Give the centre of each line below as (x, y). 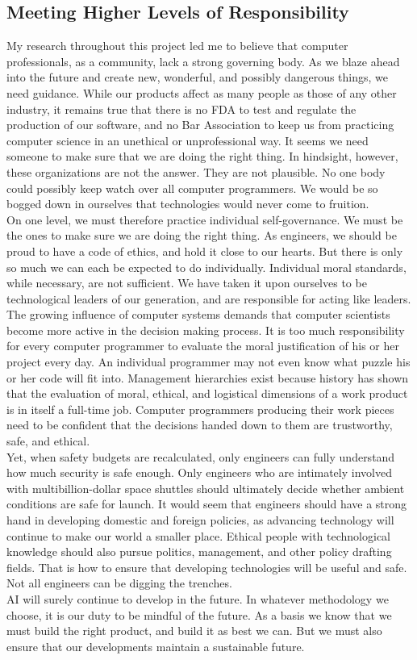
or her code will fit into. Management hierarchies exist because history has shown (208, 377)
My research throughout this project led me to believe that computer (177, 46)
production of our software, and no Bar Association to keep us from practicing (200, 125)
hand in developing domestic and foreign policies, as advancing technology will (200, 520)
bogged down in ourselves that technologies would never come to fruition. (188, 204)
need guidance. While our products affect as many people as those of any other (202, 92)
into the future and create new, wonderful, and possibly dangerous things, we (198, 77)
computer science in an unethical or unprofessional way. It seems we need (188, 140)
